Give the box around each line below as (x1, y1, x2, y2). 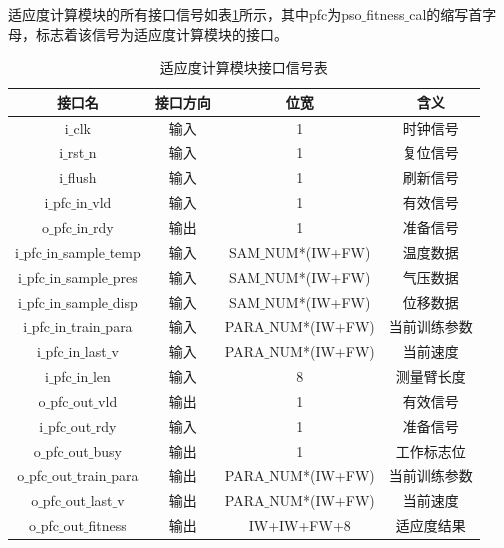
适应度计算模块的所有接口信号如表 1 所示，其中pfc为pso (8, 4, 362, 24)
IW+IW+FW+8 (248, 515, 351, 536)
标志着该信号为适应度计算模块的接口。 (35, 23, 288, 44)
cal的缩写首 (409, 4, 483, 24)
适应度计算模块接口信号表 (159, 57, 328, 78)
